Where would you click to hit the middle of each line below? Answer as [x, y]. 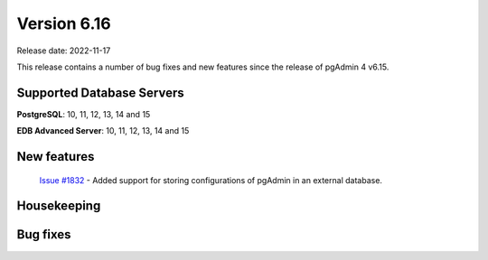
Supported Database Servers [100, 93]
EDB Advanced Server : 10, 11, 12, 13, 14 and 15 [103, 131]
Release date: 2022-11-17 [64, 51]
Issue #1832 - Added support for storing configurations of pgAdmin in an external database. [211, 180]
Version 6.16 [64, 23]
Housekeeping [59, 206]
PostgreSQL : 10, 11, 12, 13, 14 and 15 [84, 114]
